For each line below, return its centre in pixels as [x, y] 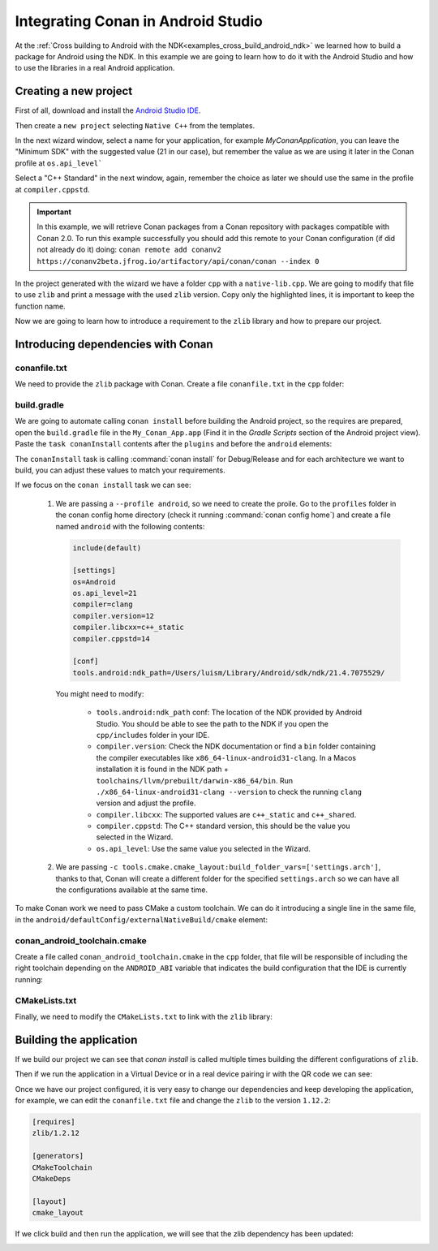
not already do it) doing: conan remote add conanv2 [129, 250]
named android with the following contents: [130, 526]
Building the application [76, 1040]
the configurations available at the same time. [132, 890]
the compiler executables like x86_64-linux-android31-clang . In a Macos [226, 757]
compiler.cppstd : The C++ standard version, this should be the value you [223, 826]
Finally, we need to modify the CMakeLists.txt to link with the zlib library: [144, 1016]
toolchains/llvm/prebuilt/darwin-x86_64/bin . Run [195, 780]
